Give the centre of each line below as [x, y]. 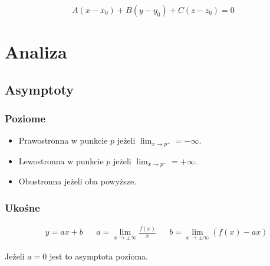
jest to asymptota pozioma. [99, 256]
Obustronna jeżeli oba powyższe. [78, 181]
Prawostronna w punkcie [63, 140]
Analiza [36, 52]
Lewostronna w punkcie [61, 160]
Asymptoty [39, 89]
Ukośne [22, 207]
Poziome [25, 119]
